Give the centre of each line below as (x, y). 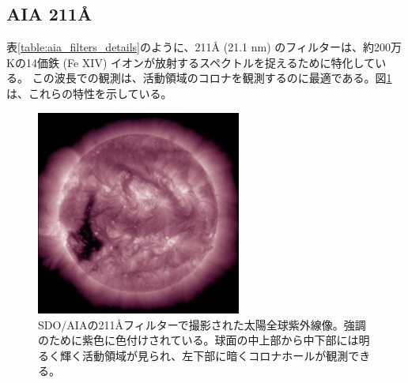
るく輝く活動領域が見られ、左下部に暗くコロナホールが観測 (193, 355)
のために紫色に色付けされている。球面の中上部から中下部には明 (204, 340)
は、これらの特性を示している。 (89, 93)
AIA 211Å (49, 14)
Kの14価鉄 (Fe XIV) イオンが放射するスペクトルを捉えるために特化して (191, 62)
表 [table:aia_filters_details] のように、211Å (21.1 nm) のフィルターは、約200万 (204, 47)
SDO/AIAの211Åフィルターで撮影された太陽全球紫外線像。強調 (202, 324)
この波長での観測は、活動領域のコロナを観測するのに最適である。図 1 (212, 78)
